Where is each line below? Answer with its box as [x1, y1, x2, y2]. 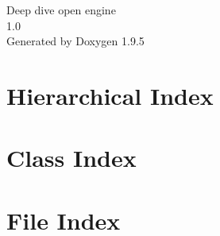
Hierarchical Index [6, 79, 214, 111]
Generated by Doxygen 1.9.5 [6, 33, 145, 49]
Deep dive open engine [6, 2, 116, 17]
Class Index [6, 141, 137, 174]
